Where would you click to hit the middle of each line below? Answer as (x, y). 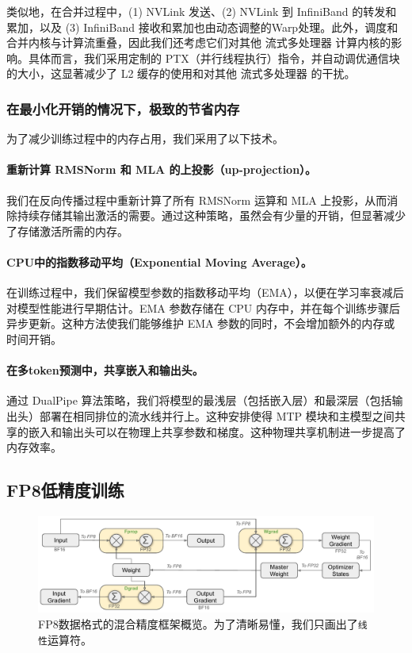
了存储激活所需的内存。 (67, 230)
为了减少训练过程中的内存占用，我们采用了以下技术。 (145, 138)
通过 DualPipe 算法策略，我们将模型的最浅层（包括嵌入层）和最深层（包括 (199, 400)
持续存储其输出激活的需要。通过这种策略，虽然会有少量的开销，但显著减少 (211, 215)
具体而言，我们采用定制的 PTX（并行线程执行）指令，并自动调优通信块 (214, 58)
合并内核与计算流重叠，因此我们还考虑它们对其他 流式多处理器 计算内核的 (199, 42)
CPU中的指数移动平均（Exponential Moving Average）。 (159, 261)
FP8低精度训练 (65, 490)
